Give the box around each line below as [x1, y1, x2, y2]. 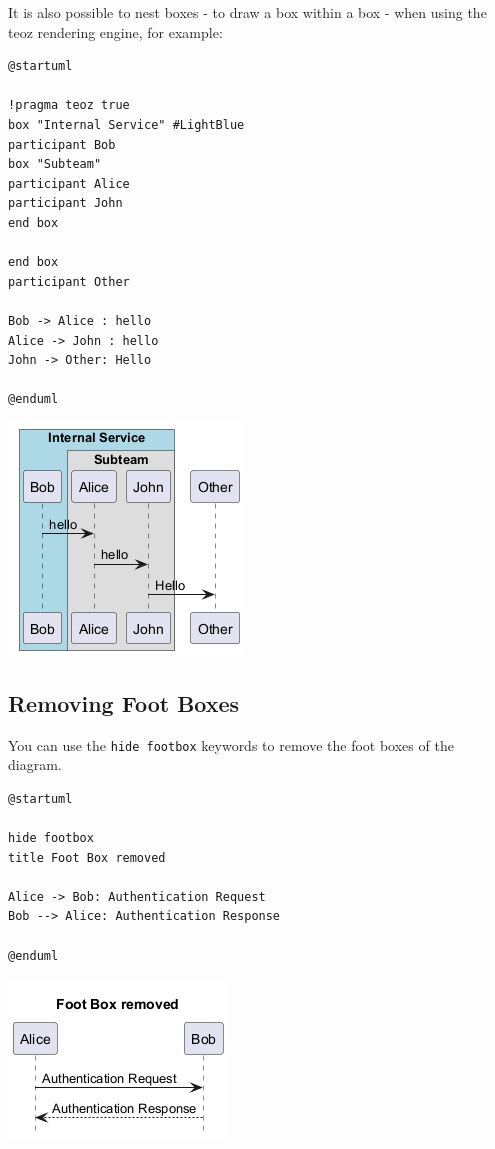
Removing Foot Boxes [8, 687, 240, 718]
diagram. [8, 754, 62, 775]
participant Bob [8, 137, 116, 152]
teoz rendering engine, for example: [8, 21, 223, 42]
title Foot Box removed [8, 850, 166, 865]
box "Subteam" [8, 157, 102, 172]
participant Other [8, 274, 130, 289]
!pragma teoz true [8, 98, 130, 113]
